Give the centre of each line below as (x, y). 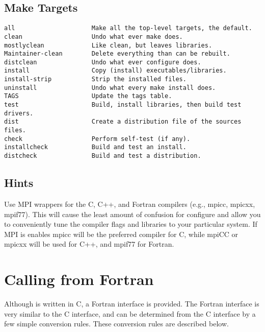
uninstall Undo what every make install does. (110, 88)
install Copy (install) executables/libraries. (115, 71)
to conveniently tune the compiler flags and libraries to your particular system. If (131, 224)
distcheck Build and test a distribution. (103, 156)
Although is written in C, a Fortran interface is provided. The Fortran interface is (132, 303)
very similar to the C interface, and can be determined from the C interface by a (130, 313)
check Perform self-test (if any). (97, 139)
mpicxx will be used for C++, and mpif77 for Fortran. (89, 244)
